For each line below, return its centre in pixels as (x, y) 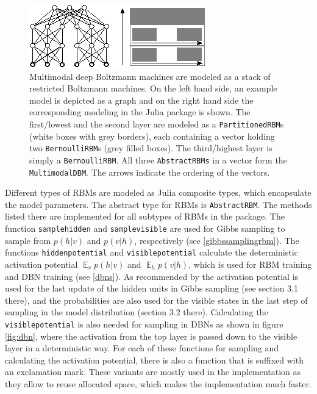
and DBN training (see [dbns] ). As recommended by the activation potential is (152, 276)
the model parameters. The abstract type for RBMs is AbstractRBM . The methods (158, 204)
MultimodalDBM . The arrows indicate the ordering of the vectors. (150, 172)
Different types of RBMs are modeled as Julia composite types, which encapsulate (158, 192)
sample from (28, 240)
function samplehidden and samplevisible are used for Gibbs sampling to (145, 228)
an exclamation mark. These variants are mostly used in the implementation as (153, 372)
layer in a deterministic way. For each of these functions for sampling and (142, 348)
